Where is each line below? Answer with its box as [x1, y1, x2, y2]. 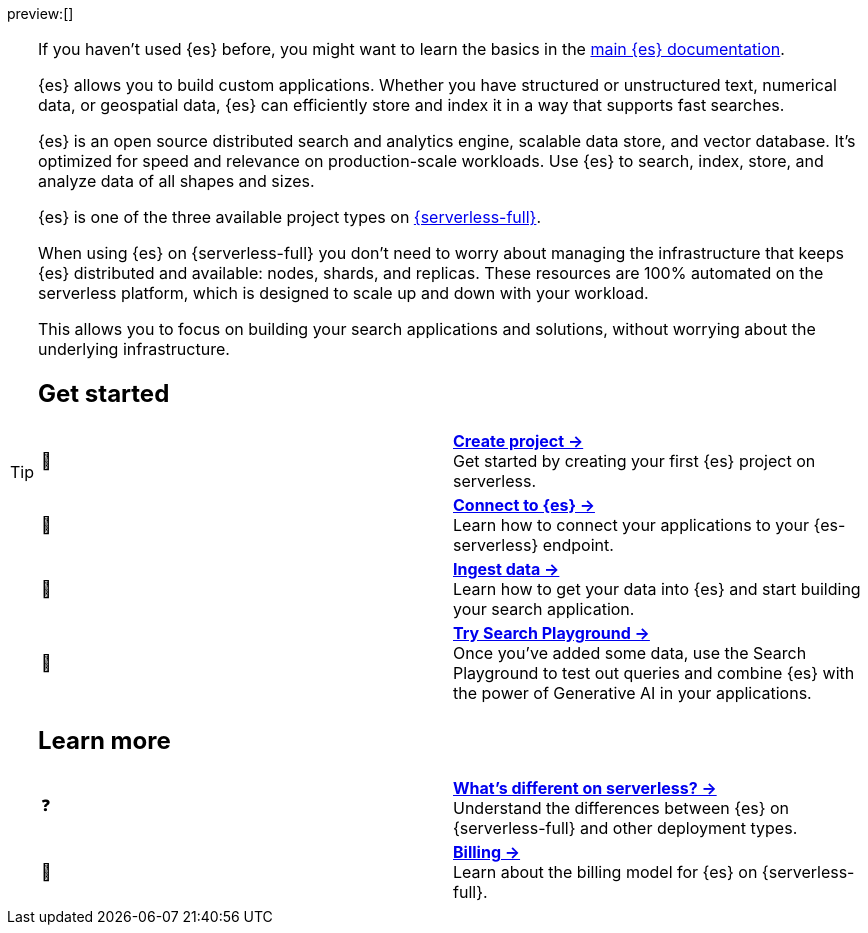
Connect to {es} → [453, 494, 595, 515]
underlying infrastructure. [38, 339, 230, 359]
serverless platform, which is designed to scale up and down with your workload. [38, 283, 649, 303]
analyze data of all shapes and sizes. [38, 171, 315, 191]
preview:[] [7, 5, 74, 22]
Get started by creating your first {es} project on [453, 450, 816, 471]
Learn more [38, 725, 171, 755]
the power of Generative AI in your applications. [453, 682, 812, 703]
